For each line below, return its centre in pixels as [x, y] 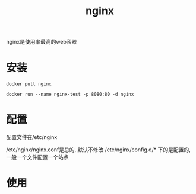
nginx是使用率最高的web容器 [42, 42]
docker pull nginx [29, 84]
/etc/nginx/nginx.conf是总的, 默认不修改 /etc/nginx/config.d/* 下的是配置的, [99, 150]
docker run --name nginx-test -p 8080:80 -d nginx [70, 95]
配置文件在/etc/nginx [32, 137]
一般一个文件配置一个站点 [37, 157]
